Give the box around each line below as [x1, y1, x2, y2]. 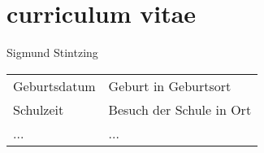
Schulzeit [13, 99, 64, 119]
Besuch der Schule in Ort [108, 99, 252, 119]
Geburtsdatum [13, 76, 96, 95]
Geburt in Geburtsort [108, 76, 232, 95]
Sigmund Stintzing [6, 44, 98, 61]
